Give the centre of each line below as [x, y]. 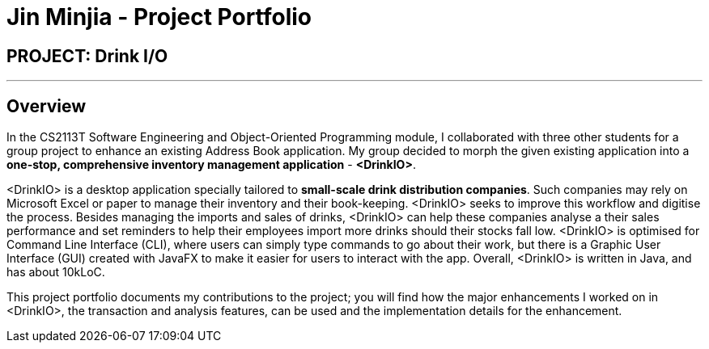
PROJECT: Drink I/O [87, 56]
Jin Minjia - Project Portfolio [159, 17]
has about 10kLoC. [56, 272]
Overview [47, 106]
